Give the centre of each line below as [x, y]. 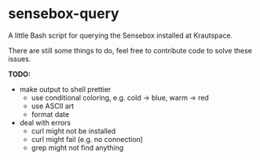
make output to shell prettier [65, 89]
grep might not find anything [77, 147]
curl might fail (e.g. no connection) [87, 139]
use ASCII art [53, 106]
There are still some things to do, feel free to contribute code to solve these [130, 50]
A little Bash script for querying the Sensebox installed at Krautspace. [121, 35]
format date [50, 114]
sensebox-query [64, 14]
